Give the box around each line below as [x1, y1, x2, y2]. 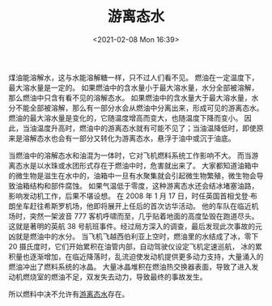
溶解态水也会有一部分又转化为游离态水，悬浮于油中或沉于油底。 [22, 133, 236, 142]
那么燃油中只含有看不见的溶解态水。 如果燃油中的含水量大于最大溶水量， [8, 92, 252, 102]
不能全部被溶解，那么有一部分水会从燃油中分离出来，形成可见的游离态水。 [15, 103, 264, 113]
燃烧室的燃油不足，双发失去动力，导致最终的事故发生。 [22, 272, 207, 282]
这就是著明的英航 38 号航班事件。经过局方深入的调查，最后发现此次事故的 [8, 221, 256, 231]
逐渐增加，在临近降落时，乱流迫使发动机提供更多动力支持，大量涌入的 [29, 252, 264, 261]
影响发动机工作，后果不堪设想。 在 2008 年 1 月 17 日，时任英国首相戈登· [8, 191, 251, 201]
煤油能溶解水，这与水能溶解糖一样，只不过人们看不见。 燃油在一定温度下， [8, 72, 259, 82]
